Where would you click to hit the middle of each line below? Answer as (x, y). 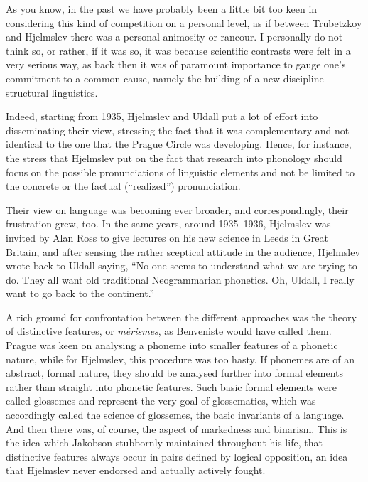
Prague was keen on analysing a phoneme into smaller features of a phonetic (172, 345)
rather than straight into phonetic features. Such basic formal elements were (172, 386)
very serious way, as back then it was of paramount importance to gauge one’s (176, 64)
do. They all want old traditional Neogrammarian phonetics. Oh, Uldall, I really (180, 279)
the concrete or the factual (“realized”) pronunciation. (123, 186)
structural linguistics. (52, 92)
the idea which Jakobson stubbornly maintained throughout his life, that (164, 443)
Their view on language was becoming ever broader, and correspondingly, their (177, 209)
